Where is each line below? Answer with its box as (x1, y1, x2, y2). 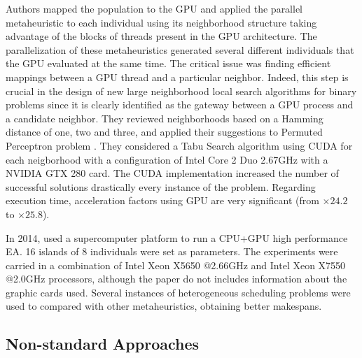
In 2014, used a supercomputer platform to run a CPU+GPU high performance (6, 230, 348, 245)
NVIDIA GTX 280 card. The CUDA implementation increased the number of (6, 166, 339, 180)
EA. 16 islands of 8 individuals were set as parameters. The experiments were (6, 244, 338, 259)
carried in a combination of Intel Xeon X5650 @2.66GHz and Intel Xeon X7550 (6, 257, 346, 272)
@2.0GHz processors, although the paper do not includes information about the (6, 271, 347, 286)
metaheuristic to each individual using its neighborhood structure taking (6, 15, 317, 29)
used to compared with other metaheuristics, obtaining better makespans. (6, 299, 322, 313)
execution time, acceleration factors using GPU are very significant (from (6, 193, 319, 208)
